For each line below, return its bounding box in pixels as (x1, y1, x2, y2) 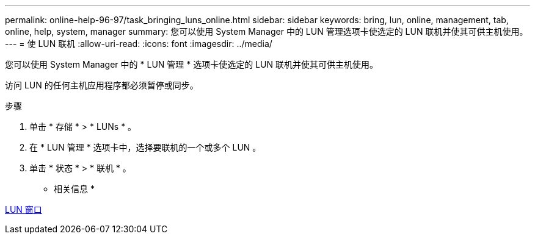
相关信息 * (54, 184, 95, 194)
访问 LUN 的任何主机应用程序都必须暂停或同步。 (5, 80, 198, 90)
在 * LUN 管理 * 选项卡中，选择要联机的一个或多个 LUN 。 (29, 142, 261, 152)
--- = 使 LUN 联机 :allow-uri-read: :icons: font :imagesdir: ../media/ (5, 38, 272, 49)
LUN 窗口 (5, 204, 42, 215)
